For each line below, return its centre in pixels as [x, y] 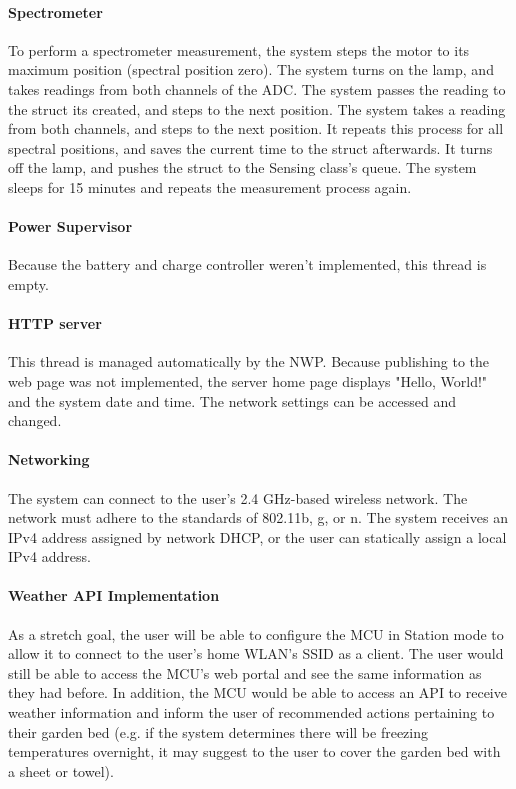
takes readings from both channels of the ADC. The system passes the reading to [257, 88]
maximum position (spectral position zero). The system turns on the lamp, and [251, 69]
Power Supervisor [70, 226]
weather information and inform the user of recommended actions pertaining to [251, 712]
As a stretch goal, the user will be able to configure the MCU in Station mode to [256, 633]
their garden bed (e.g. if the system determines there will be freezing [218, 731]
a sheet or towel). [61, 770]
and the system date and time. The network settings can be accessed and [232, 400]
